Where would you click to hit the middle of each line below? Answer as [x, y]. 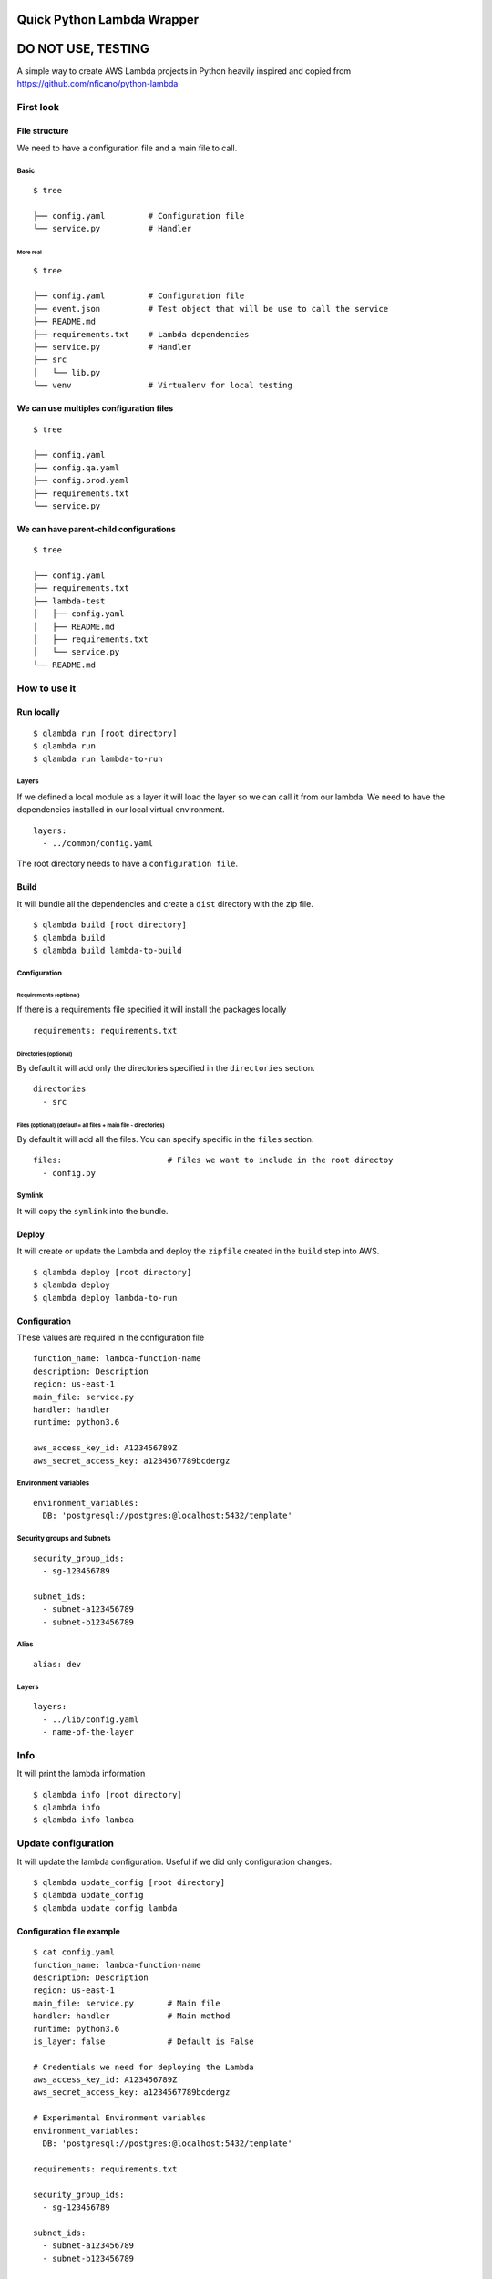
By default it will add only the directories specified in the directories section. [166, 1067]
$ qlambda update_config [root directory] [129, 1882]
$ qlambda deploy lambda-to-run [105, 1298]
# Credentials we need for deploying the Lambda [143, 2067]
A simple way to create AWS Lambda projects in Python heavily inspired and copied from [184, 71]
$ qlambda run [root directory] [105, 733]
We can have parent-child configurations [97, 529]
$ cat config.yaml [74, 1952]
